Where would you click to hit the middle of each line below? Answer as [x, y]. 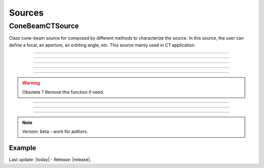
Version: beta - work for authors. [55, 131]
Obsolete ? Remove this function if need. [63, 92]
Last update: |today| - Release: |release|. [50, 160]
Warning [31, 83]
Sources [26, 13]
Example [22, 148]
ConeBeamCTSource [44, 26]
